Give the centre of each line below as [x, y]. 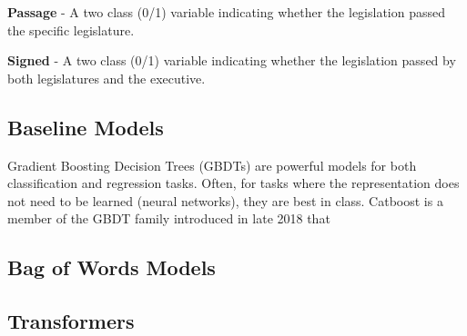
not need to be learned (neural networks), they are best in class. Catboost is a [225, 200]
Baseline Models [86, 127]
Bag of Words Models [112, 267]
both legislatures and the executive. [107, 78]
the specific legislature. [71, 30]
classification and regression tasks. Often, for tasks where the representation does [233, 183]
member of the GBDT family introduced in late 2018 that [169, 218]
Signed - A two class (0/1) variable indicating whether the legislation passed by [232, 60]
